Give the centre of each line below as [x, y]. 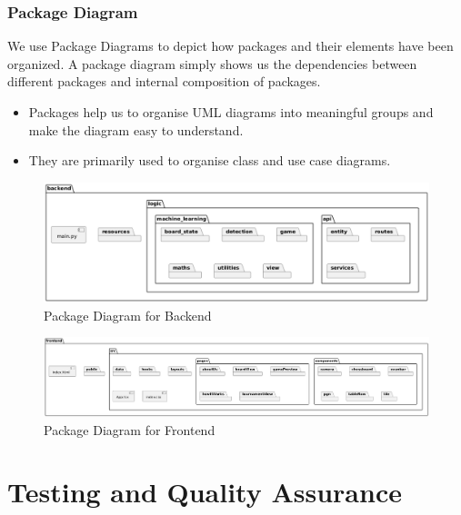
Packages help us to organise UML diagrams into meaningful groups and [231, 112]
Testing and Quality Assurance [205, 492]
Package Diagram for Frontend [130, 429]
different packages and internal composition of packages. [164, 81]
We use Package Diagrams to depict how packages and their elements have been [230, 46]
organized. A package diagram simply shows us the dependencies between [212, 63]
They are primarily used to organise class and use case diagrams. [210, 160]
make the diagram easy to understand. [136, 129]
